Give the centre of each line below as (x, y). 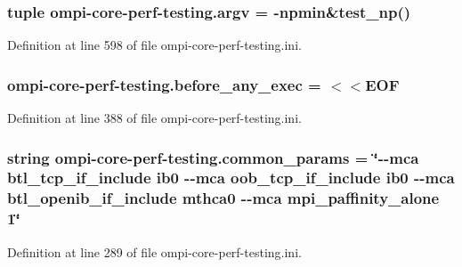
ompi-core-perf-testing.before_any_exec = (164, 84)
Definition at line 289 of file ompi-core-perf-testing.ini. (154, 251)
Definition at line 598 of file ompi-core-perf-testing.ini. (154, 45)
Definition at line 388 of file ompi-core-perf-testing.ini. (154, 118)
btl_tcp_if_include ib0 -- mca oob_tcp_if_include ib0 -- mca (231, 178)
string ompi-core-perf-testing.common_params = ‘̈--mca (213, 157)
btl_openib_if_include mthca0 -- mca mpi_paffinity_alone (223, 198)
